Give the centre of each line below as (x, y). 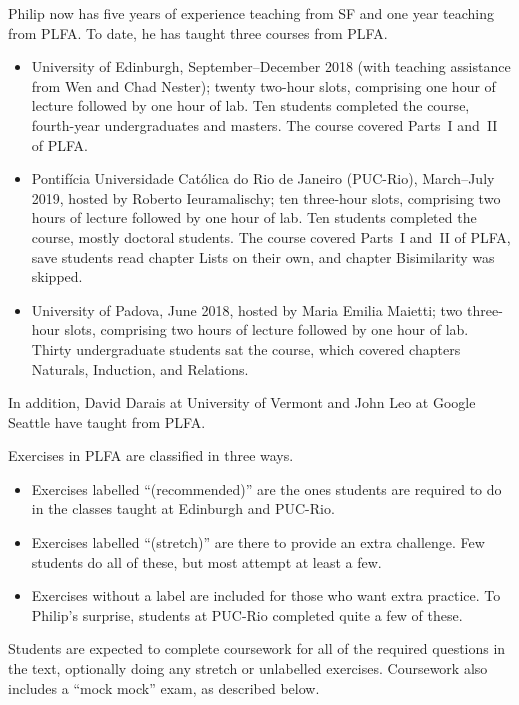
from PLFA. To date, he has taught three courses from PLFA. (198, 32)
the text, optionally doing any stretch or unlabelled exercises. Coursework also (248, 668)
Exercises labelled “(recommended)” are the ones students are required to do (266, 488)
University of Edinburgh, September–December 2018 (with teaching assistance (271, 66)
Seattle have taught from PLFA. (107, 421)
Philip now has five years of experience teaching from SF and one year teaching (251, 13)
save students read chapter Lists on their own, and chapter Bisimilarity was (263, 256)
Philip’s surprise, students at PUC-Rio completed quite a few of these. (247, 614)
